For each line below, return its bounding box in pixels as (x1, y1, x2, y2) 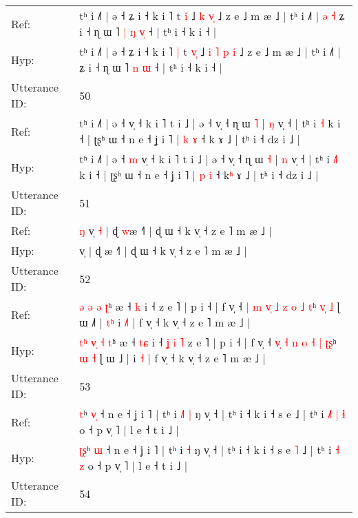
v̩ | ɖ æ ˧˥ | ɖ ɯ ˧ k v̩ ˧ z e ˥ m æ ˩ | (79, 242, 247, 258)
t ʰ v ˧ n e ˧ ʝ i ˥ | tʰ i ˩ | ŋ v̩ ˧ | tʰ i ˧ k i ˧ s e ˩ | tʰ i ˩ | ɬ (79, 406, 346, 422)
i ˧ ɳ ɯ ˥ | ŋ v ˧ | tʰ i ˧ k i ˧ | (79, 23, 217, 39)
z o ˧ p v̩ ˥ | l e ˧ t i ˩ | (79, 457, 188, 473)
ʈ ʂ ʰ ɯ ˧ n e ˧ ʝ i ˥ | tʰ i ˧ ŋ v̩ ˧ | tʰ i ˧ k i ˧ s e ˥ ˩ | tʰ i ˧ (79, 442, 339, 457)
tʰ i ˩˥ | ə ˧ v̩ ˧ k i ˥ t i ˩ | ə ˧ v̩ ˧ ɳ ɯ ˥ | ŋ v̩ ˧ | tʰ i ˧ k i (79, 115, 341, 131)
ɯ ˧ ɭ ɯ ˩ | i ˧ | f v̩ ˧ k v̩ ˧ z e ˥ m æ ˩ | (79, 350, 266, 366)
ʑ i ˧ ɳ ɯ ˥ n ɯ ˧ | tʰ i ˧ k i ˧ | (79, 59, 223, 75)
